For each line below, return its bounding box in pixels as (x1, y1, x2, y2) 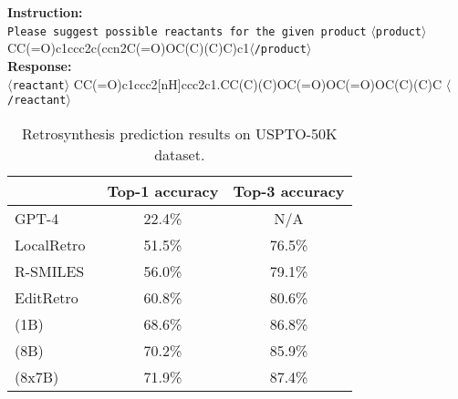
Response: (7, 56, 72, 75)
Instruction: (7, 3, 83, 21)
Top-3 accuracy (233, 179, 345, 201)
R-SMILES (15, 260, 85, 281)
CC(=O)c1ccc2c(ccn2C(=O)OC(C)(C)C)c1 (7, 38, 250, 57)
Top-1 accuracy (107, 179, 219, 201)
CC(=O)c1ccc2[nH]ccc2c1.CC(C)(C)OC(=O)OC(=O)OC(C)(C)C (73, 74, 442, 93)
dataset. (154, 143, 205, 165)
